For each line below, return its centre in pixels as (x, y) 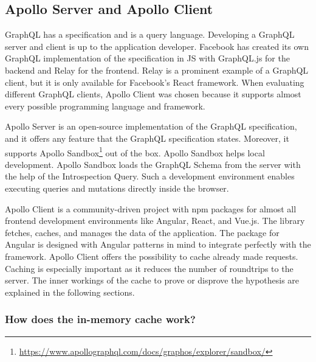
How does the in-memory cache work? (100, 319)
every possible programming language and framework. (105, 106)
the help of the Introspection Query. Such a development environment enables (150, 176)
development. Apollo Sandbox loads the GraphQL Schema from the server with (153, 164)
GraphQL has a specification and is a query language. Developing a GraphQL (150, 34)
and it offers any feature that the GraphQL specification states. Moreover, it (147, 138)
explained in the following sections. (70, 292)
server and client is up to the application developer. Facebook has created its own (157, 46)
